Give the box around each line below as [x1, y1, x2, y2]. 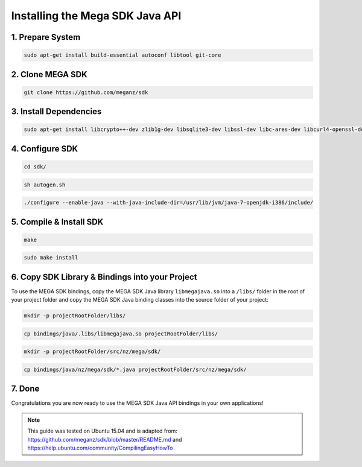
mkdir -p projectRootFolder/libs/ [24, 313, 126, 319]
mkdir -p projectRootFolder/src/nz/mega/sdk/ [24, 348, 161, 355]
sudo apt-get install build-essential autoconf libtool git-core [24, 52, 221, 59]
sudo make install [24, 254, 78, 261]
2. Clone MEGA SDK [11, 69, 87, 80]
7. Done [11, 384, 40, 394]
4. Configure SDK [11, 144, 78, 154]
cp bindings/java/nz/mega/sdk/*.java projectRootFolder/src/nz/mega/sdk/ [24, 366, 247, 373]
